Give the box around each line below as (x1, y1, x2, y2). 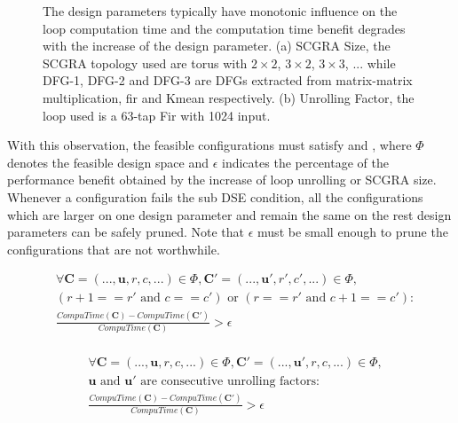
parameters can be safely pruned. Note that (7, 223, 245, 241)
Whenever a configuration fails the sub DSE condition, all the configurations (7, 187, 423, 206)
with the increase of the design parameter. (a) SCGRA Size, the (43, 36, 391, 55)
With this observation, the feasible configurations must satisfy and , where (7, 136, 412, 154)
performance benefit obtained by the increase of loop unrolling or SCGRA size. (7, 170, 437, 189)
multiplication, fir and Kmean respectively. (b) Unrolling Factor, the (43, 88, 415, 106)
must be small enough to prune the (257, 223, 448, 241)
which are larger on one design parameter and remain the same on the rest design (7, 205, 452, 223)
